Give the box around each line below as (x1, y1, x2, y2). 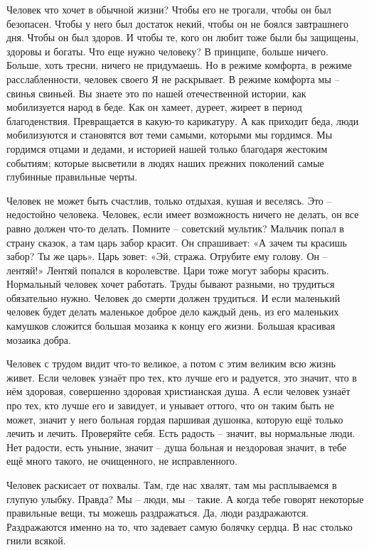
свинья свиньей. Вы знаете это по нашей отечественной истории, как (6, 85, 306, 100)
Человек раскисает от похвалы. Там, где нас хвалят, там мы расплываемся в (6, 478, 337, 492)
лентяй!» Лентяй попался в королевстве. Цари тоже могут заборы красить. (6, 262, 329, 277)
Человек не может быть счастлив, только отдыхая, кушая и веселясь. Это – (6, 193, 332, 207)
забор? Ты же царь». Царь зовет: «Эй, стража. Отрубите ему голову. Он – (6, 249, 328, 264)
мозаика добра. (6, 332, 71, 347)
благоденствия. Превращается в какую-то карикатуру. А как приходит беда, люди (6, 113, 359, 128)
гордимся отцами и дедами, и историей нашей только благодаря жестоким (6, 141, 328, 156)
